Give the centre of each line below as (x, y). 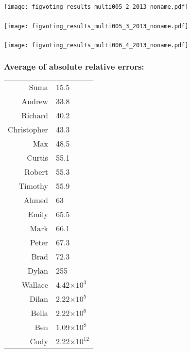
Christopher (28, 129)
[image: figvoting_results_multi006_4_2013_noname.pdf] (96, 46)
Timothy (33, 186)
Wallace (35, 284)
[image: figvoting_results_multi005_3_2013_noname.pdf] (96, 26)
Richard (35, 115)
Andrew (35, 101)
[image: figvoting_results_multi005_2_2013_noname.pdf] (96, 7)
